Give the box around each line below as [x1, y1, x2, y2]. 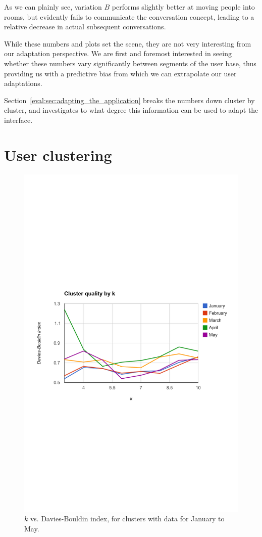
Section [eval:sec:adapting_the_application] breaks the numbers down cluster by [4, 95, 255, 105]
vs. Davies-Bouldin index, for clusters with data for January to [30, 513, 225, 524]
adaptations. [4, 78, 42, 88]
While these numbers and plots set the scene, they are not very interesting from [4, 38, 251, 49]
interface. [4, 114, 33, 125]
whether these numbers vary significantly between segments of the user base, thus [4, 58, 256, 68]
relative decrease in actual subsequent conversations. [4, 21, 166, 32]
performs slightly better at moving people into [112, 2, 255, 12]
